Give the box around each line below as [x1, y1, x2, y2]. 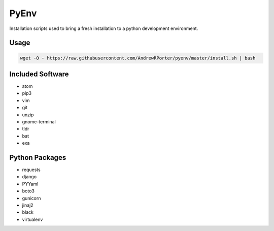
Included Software [9, 70, 69, 78]
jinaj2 [22, 202, 33, 208]
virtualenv [22, 216, 43, 222]
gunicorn [22, 195, 41, 201]
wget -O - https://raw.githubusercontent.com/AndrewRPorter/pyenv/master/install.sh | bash [20, 55, 256, 61]
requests [22, 167, 41, 173]
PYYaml [22, 181, 39, 187]
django [22, 174, 37, 180]
